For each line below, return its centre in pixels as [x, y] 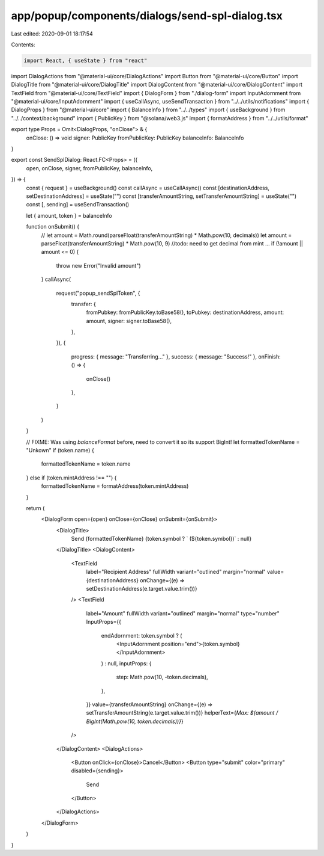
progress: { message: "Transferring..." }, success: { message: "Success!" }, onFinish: [176, 356]
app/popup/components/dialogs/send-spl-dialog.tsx [147, 16]
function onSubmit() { [53, 227]
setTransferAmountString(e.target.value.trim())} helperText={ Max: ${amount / [182, 713]
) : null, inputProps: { [126, 663]
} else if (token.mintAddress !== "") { [71, 478]
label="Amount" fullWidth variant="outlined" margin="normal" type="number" [183, 613]
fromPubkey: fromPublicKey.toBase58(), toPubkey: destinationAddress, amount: [185, 312]
